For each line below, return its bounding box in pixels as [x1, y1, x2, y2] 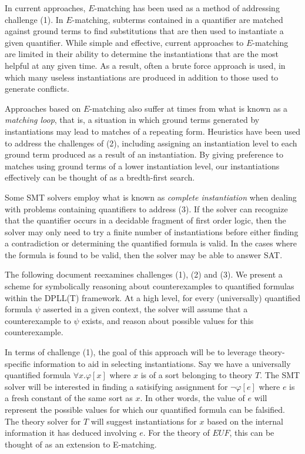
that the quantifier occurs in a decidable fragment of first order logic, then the [5, 214, 286, 226]
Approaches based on [5, 102, 81, 114]
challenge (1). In [5, 13, 63, 25]
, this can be [229, 426, 274, 439]
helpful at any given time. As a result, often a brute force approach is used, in [5, 59, 286, 71]
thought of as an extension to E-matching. [5, 438, 157, 450]
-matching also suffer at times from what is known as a [89, 102, 288, 114]
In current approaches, [5, 2, 86, 14]
